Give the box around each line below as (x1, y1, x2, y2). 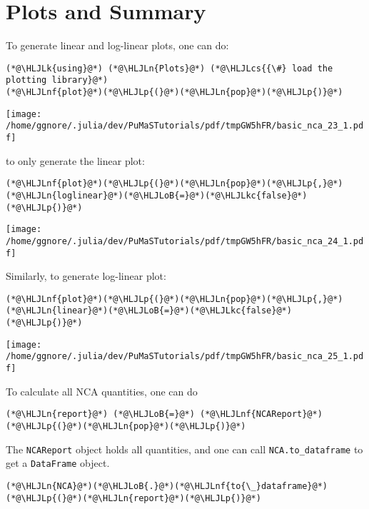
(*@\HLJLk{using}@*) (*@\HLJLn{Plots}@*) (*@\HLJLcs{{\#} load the (6, 63, 333, 74)
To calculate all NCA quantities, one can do (6, 383, 198, 398)
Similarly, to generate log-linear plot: (6, 268, 166, 283)
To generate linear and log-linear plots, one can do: (6, 38, 229, 53)
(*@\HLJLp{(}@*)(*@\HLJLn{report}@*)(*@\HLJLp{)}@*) (6, 493, 261, 503)
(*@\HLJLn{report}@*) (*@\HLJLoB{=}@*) (6, 409, 195, 420)
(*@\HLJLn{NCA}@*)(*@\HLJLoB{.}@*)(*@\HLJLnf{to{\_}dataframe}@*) (6, 480, 328, 491)
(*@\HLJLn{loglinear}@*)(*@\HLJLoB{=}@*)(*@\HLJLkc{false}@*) (6, 190, 308, 201)
